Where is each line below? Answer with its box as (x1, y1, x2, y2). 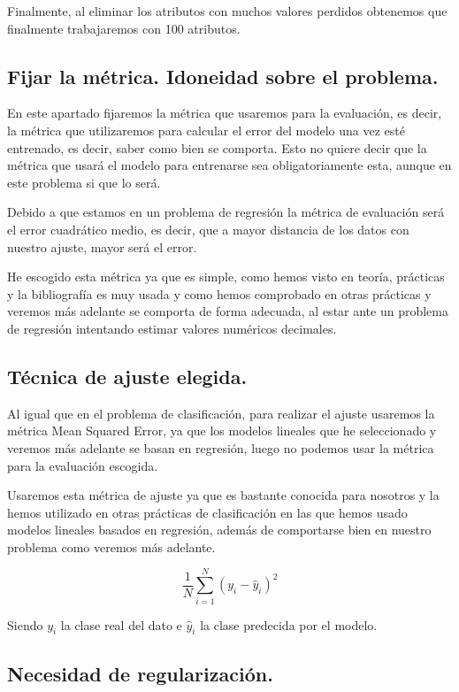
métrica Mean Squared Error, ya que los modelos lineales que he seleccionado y (7, 421, 437, 440)
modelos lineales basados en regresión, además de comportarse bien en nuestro (7, 520, 432, 539)
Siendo (7, 615, 43, 634)
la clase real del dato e (60, 615, 182, 634)
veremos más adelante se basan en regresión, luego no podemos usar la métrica (7, 438, 434, 457)
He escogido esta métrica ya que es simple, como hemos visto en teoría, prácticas (7, 267, 445, 286)
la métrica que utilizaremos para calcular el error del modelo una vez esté (7, 120, 405, 139)
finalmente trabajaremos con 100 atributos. (7, 19, 241, 37)
